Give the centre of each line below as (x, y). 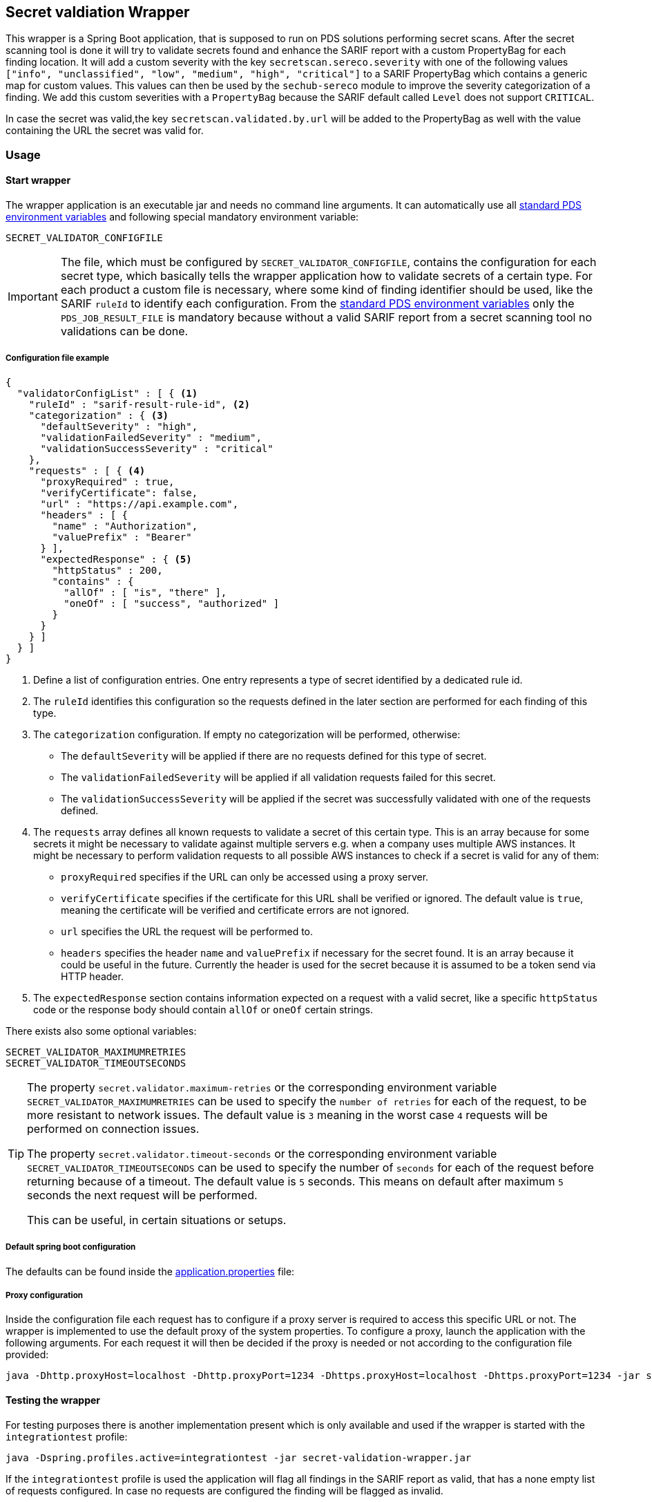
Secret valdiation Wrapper (98, 12)
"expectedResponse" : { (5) (116, 559)
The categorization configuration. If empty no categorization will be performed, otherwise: (247, 734)
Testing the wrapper (53, 1400)
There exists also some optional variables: (101, 1031)
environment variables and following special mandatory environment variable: (182, 217)
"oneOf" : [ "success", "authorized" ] (172, 603)
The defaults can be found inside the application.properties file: (150, 1271)
